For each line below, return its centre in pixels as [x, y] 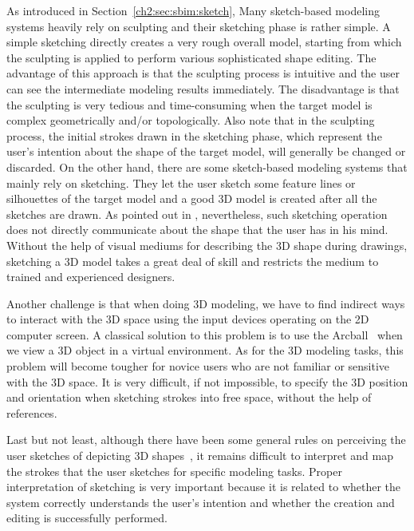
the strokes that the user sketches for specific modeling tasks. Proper [174, 471]
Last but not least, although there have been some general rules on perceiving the [206, 440]
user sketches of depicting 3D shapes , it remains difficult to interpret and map [200, 456]
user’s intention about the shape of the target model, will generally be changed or [206, 151]
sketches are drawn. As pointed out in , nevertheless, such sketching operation [197, 214]
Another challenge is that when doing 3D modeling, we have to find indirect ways [206, 303]
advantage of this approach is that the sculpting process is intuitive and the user [203, 73]
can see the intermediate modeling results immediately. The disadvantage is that [203, 88]
